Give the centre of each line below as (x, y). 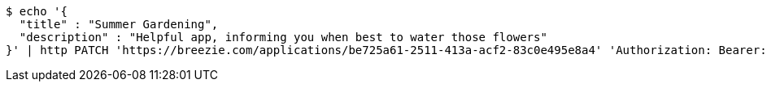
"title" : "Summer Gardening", (119, 24)
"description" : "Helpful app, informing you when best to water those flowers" (283, 37)
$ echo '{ (37, 11)
